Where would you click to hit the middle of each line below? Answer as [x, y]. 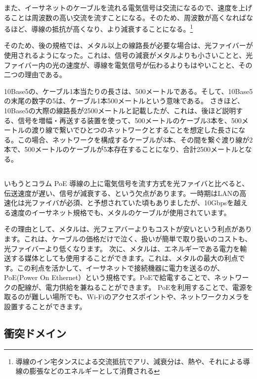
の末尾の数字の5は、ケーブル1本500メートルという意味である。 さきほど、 [124, 101]
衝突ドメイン [35, 333]
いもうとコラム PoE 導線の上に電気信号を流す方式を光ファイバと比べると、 [127, 183]
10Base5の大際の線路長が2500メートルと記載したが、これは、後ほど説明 [120, 110]
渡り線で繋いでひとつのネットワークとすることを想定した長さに [135, 130]
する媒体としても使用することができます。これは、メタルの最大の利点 [124, 258]
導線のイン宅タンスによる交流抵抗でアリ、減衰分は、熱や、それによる [129, 361]
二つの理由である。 [35, 74]
